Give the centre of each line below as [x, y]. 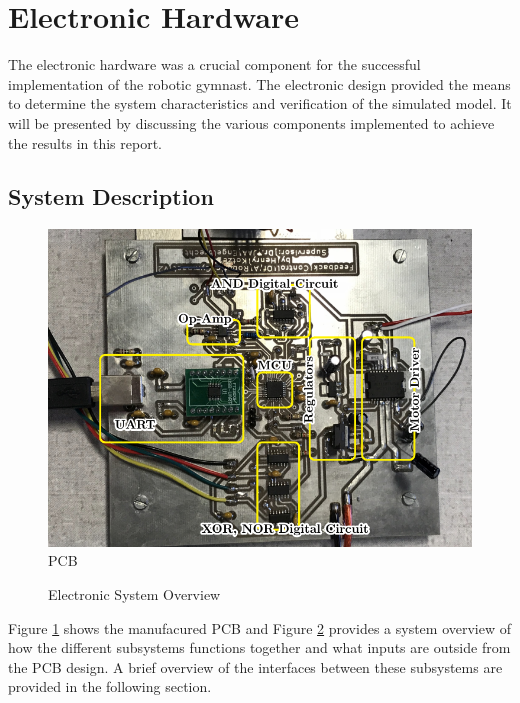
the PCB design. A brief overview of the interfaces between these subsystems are [255, 666]
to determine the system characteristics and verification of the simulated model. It [260, 103]
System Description [111, 196]
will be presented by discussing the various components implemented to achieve [251, 122]
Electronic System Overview [134, 594]
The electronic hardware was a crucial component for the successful [214, 64]
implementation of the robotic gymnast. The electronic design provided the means [259, 83]
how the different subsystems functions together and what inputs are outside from [259, 647]
